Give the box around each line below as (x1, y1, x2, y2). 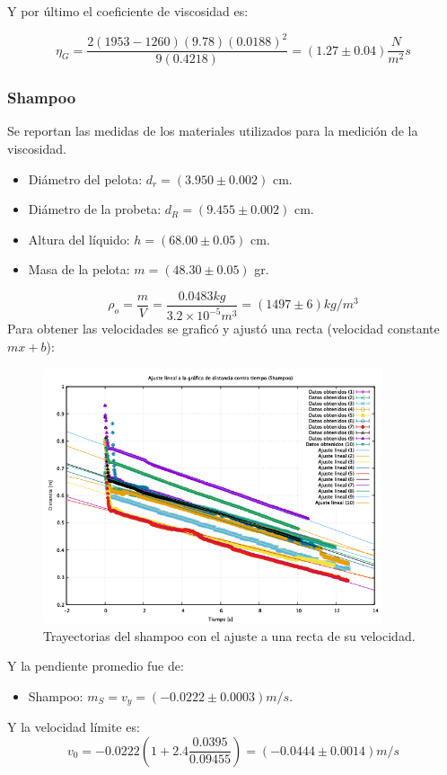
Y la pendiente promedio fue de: (7, 656, 184, 675)
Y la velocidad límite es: (7, 717, 140, 736)
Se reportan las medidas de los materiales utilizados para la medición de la (7, 121, 418, 140)
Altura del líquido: (28, 229, 130, 248)
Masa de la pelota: (28, 260, 130, 279)
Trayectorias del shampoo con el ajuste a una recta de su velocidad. (43, 626, 416, 645)
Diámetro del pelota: (28, 169, 143, 188)
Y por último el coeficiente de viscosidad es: (7, 2, 249, 20)
